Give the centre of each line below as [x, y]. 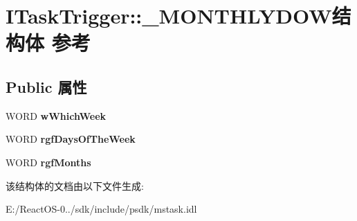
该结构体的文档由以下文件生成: [75, 185]
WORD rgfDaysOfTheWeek [71, 139]
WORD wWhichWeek [56, 115]
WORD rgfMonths [48, 162]
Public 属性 [46, 86]
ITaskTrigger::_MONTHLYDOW [169, 16]
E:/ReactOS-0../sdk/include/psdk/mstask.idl [101, 209]
